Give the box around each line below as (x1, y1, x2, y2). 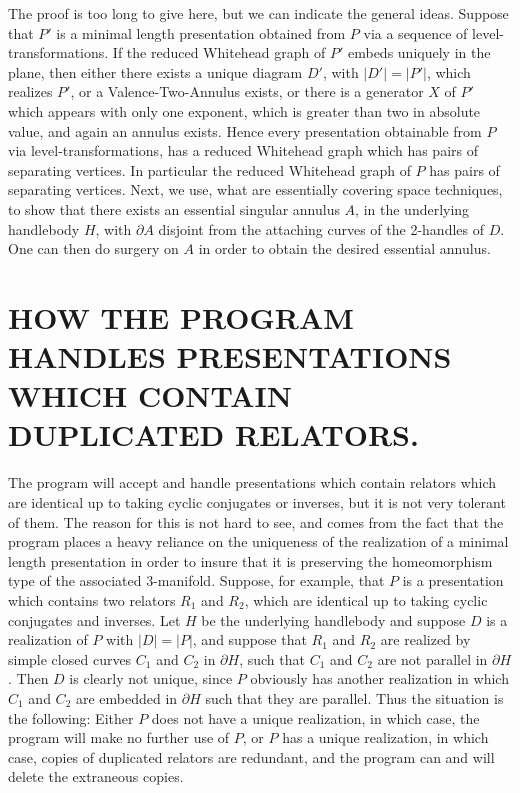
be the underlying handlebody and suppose (201, 609, 466, 630)
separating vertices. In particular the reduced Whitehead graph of (8, 159, 411, 180)
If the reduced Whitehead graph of (112, 42, 326, 63)
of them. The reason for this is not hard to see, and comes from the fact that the (8, 511, 504, 532)
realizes (8, 81, 53, 102)
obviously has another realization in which (250, 668, 509, 689)
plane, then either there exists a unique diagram (8, 61, 303, 82)
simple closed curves (8, 648, 132, 669)
